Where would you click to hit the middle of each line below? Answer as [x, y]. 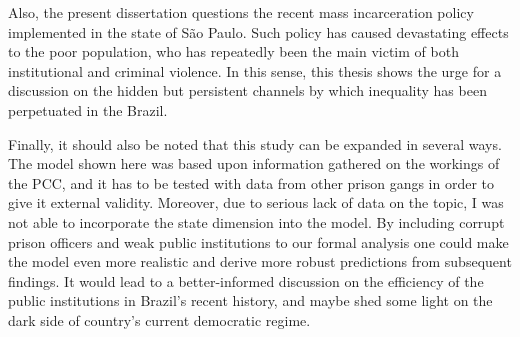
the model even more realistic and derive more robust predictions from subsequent [260, 261]
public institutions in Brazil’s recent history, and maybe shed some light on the [250, 300]
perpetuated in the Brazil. [88, 109]
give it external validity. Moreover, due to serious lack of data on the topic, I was [256, 202]
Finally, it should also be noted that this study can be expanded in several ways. [255, 143]
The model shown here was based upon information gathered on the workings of [254, 163]
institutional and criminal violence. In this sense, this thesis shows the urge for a [255, 70]
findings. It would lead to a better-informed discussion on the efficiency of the [246, 280]
